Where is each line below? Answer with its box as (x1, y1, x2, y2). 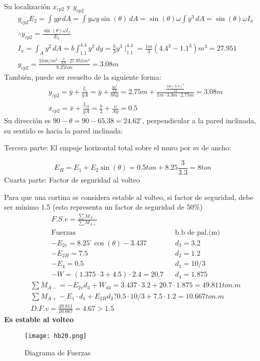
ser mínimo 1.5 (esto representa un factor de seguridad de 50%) (4, 201, 203, 212)
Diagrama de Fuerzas (25, 347, 91, 357)
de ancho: (201, 142, 231, 153)
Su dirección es (4, 115, 51, 126)
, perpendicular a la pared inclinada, (142, 115, 256, 126)
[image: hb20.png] (25, 332, 87, 340)
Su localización (4, 1, 51, 11)
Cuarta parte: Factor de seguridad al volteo (4, 174, 140, 185)
